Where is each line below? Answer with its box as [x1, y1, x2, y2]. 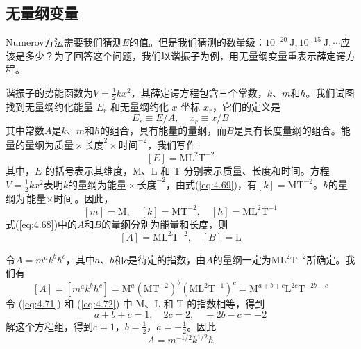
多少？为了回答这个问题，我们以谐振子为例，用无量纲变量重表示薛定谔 [24, 48, 346, 63]
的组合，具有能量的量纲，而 [100, 123, 227, 138]
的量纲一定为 [212, 252, 271, 266]
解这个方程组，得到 [6, 318, 93, 333]
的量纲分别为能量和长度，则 [101, 216, 228, 231]
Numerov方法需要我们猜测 [6, 35, 122, 49]
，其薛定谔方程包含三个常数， [131, 85, 267, 99]
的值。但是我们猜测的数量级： [129, 35, 265, 49]
